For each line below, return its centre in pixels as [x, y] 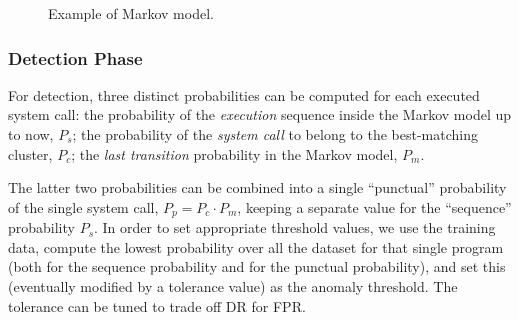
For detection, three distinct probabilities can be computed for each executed [244, 94]
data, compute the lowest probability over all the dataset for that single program [256, 246]
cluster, [30, 153]
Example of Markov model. [131, 13]
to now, [31, 134]
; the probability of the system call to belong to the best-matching [275, 134]
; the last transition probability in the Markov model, [234, 153]
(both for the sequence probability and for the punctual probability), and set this [257, 266]
